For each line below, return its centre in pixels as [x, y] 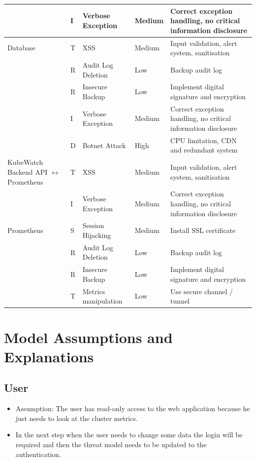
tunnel [180, 301]
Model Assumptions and [88, 337]
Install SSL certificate [203, 230]
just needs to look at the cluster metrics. [77, 418]
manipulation [102, 301]
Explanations [49, 356]
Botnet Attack [104, 145]
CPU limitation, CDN [204, 140]
